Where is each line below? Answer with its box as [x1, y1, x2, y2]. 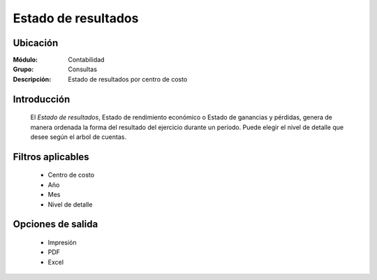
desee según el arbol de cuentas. [30, 133, 127, 141]
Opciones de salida [13, 219, 98, 230]
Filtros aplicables [13, 151, 90, 163]
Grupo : [13, 65, 34, 73]
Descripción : [13, 75, 52, 83]
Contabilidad [68, 56, 105, 64]
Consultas [68, 65, 98, 73]
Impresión [47, 238, 77, 247]
